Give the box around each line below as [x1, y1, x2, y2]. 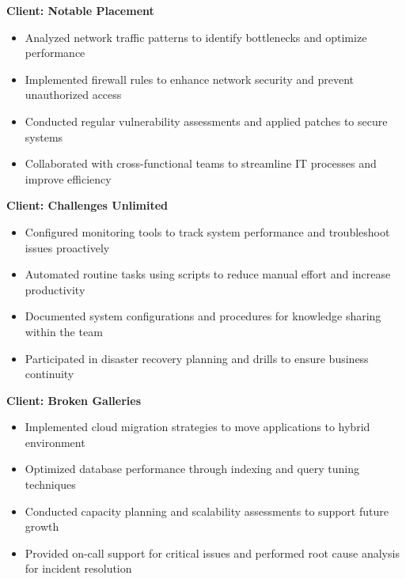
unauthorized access [25, 86, 122, 103]
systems [25, 128, 63, 145]
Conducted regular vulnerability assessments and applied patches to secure [25, 112, 388, 129]
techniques [25, 476, 76, 493]
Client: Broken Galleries [6, 392, 142, 408]
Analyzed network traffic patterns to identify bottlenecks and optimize [25, 28, 367, 45]
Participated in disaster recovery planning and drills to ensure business [25, 350, 369, 366]
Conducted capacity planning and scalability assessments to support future [25, 502, 389, 519]
